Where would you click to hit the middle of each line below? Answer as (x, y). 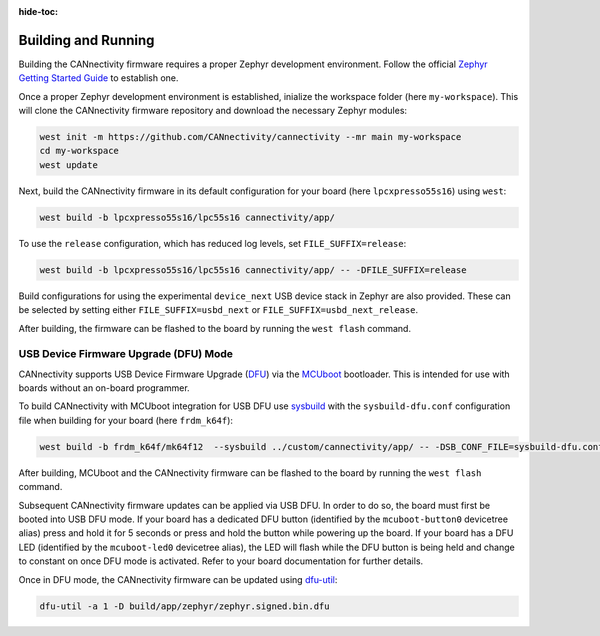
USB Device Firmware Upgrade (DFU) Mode (126, 354)
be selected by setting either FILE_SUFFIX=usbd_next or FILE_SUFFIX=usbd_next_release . (218, 310)
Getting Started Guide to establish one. (98, 78)
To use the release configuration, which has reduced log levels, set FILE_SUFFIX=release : (212, 243)
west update (69, 164)
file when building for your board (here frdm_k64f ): (126, 420)
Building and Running (86, 40)
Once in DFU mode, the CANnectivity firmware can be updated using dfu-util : (178, 579)
